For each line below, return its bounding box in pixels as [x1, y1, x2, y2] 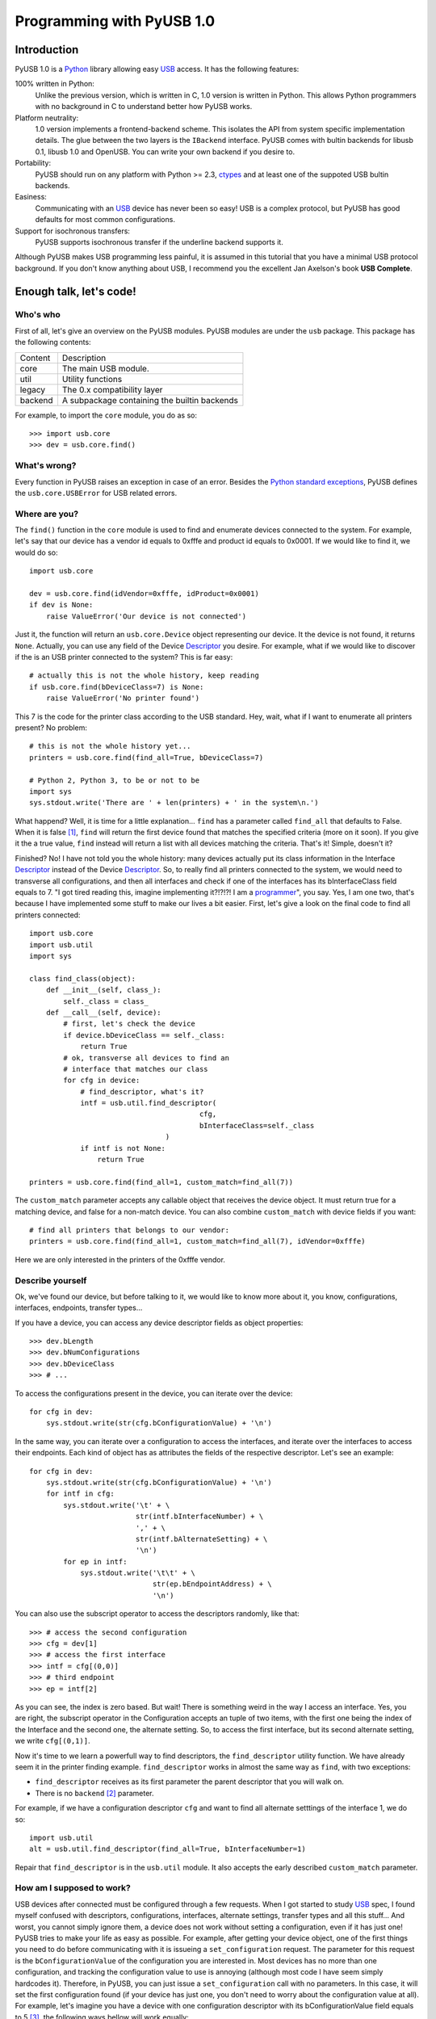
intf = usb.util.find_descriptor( [80, 1098, 217, 1108]
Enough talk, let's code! [15, 284, 136, 298]
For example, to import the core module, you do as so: [15, 410, 198, 420]
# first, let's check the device [63, 1019, 195, 1029]
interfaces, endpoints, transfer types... [15, 1303, 143, 1312]
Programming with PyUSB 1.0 [15, 12, 216, 30]
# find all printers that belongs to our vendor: [29, 1225, 230, 1235]
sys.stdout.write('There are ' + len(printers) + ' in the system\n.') [29, 798, 319, 808]
